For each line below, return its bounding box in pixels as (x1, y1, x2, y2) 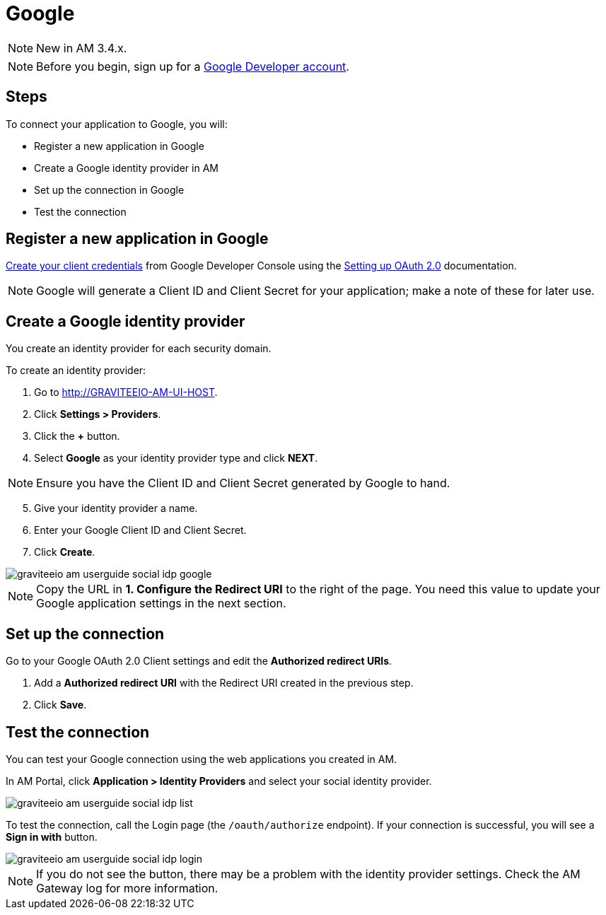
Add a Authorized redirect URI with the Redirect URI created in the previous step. (34, 677, 414, 689)
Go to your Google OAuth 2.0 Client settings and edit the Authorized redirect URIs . (6, 655, 392, 668)
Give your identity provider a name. (34, 502, 198, 515)
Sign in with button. (6, 830, 98, 843)
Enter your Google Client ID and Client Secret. (34, 524, 247, 537)
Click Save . (34, 699, 87, 711)
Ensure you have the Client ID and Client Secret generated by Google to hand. (36, 476, 450, 491)
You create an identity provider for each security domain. (6, 342, 272, 355)
